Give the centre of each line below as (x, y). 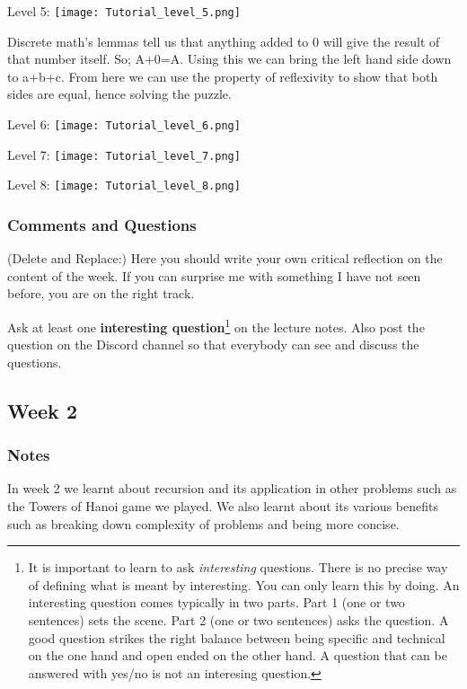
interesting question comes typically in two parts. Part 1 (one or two (216, 602)
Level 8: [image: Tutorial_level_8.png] (124, 185)
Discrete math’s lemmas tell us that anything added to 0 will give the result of (224, 41)
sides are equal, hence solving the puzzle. (119, 94)
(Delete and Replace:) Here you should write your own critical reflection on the (225, 258)
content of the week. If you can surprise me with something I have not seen (214, 275)
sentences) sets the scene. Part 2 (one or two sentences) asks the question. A (238, 620)
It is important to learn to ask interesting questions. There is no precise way (238, 567)
